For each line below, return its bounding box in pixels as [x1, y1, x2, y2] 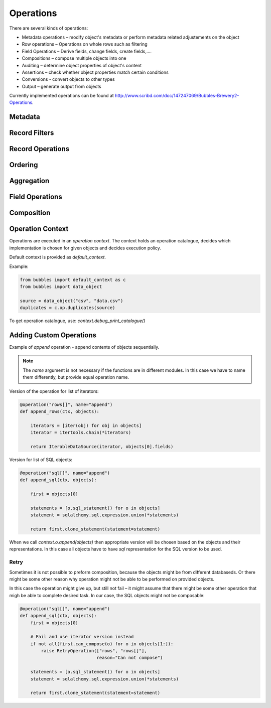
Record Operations [9, 145, 70, 153]
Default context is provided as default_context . [9, 254, 106, 260]
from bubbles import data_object [20, 284, 102, 290]
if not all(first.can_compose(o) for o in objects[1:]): [30, 641, 174, 647]
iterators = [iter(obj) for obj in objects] [30, 422, 142, 429]
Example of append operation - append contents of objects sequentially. [9, 344, 160, 350]
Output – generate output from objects [22, 83, 101, 89]
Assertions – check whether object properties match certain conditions [22, 69, 169, 75]
